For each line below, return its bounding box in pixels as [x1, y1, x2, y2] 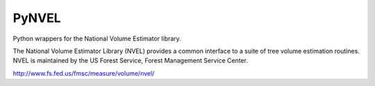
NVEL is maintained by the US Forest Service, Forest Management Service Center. [12, 56, 248, 65]
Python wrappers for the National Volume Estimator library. [12, 34, 182, 43]
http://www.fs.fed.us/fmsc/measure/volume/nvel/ [12, 69, 155, 77]
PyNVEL [12, 10, 62, 25]
